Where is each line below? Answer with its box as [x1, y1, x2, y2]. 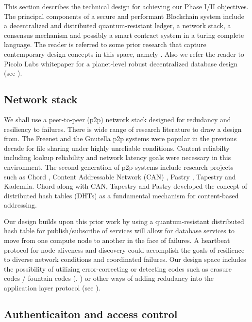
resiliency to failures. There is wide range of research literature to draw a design [4, 124, 242, 134]
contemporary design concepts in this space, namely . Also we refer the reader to [4, 48, 244, 59]
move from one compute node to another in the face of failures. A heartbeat [4, 235, 230, 245]
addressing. [4, 200, 37, 210]
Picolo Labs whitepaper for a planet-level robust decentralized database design [4, 58, 238, 68]
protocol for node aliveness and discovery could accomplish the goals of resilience [4, 244, 245, 255]
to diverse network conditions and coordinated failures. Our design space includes [4, 254, 246, 264]
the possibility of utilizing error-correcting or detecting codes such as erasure [4, 263, 232, 274]
